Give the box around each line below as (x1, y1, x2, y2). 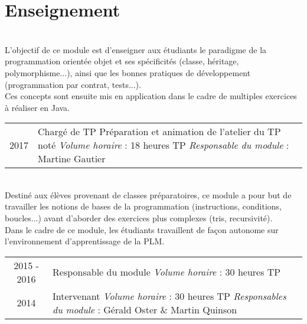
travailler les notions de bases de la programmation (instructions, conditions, (5, 200, 282, 212)
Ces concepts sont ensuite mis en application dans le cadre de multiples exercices (5, 90, 297, 102)
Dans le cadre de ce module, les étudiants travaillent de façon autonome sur (5, 223, 279, 235)
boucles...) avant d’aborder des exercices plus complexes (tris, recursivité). (5, 212, 273, 224)
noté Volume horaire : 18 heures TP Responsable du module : (38, 138, 289, 152)
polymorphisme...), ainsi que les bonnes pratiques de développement (5, 66, 251, 78)
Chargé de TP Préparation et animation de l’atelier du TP (38, 125, 281, 139)
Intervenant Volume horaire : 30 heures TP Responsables (53, 289, 286, 303)
